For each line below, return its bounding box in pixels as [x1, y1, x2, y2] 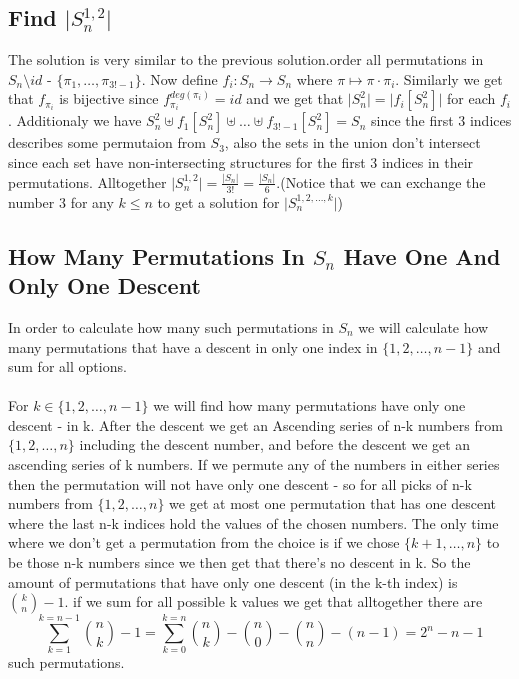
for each [447, 88, 496, 109]
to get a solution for [157, 191, 280, 212]
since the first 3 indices [370, 110, 512, 131]
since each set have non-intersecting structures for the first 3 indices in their [8, 151, 474, 172]
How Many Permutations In [8, 240, 305, 271]
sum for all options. [8, 356, 127, 377]
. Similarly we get [395, 68, 503, 89]
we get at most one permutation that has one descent [169, 493, 496, 514]
